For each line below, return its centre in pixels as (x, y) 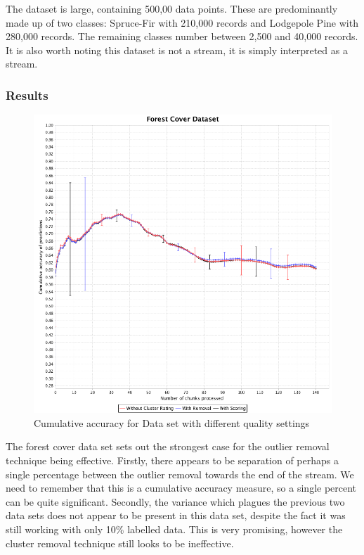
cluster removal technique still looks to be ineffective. (120, 543)
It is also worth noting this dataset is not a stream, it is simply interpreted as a (177, 50)
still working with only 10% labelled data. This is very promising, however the (174, 529)
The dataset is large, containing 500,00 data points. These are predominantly (172, 8)
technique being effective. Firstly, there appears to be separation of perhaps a (172, 460)
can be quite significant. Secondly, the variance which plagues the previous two (175, 501)
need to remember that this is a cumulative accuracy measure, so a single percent (181, 488)
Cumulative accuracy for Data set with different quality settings (172, 422)
